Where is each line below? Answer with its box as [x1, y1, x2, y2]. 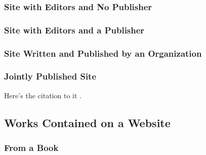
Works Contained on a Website [4, 114, 171, 130]
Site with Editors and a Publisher [4, 23, 145, 36]
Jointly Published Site [4, 70, 97, 83]
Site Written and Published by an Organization [4, 47, 202, 59]
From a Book [4, 141, 59, 154]
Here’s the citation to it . [4, 90, 81, 100]
